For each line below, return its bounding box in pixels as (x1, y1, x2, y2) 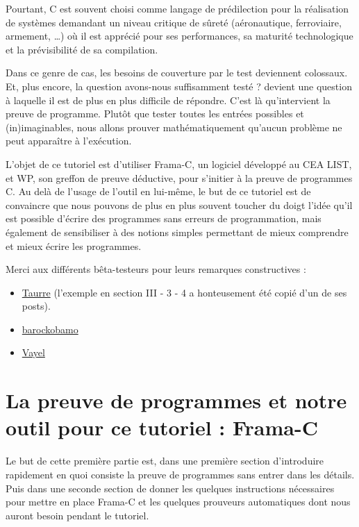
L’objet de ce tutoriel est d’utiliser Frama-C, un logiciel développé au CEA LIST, (6, 156, 352, 171)
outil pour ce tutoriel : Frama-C (6, 413, 318, 442)
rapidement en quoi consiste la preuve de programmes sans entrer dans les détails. (6, 467, 355, 481)
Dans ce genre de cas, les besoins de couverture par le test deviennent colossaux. (6, 65, 348, 80)
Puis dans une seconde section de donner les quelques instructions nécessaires (6, 480, 335, 495)
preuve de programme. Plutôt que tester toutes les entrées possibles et (6, 106, 304, 121)
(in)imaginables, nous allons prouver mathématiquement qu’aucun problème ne (6, 119, 342, 134)
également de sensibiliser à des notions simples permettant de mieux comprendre (6, 224, 349, 239)
